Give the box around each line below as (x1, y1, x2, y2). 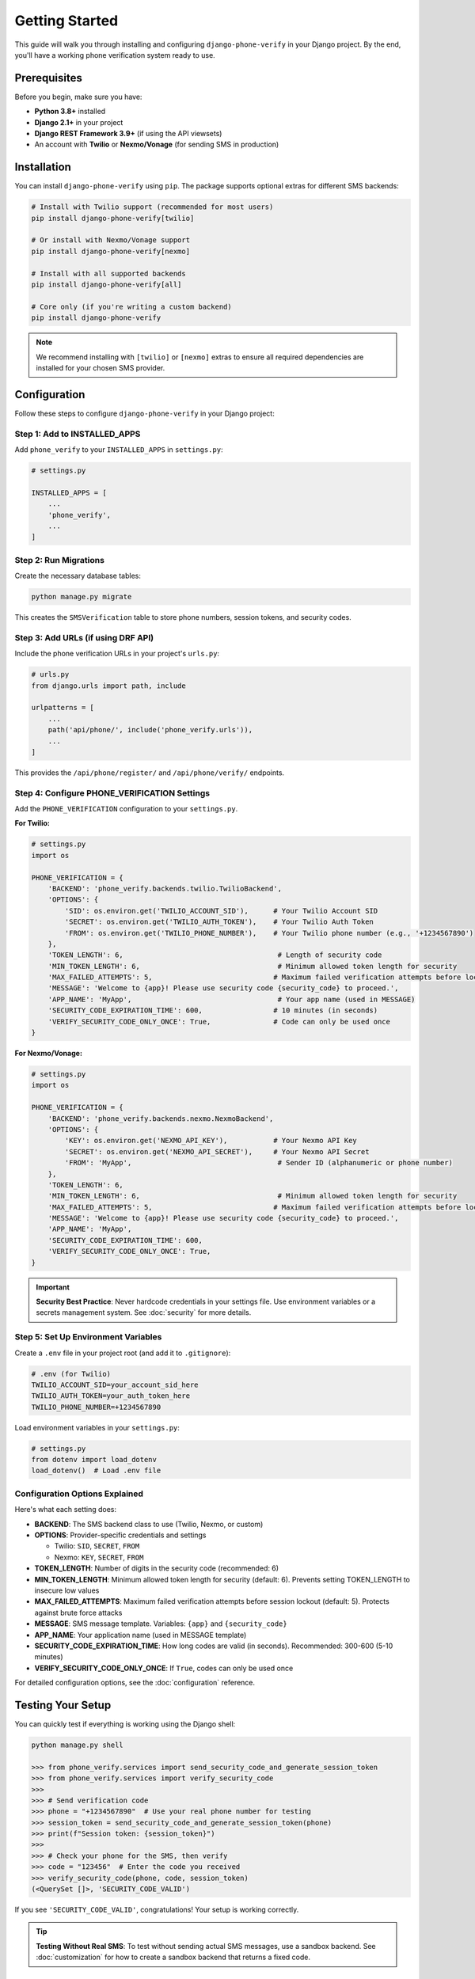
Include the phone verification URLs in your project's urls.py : (14, 649, 220, 659)
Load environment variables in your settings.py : (14, 1423, 180, 1432)
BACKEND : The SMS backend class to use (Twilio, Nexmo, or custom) (34, 1519, 264, 1529)
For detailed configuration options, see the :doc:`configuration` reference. (14, 1678, 256, 1688)
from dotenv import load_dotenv (31, 1455, 158, 1464)
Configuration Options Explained (14, 1488, 144, 1499)
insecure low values (34, 1586, 100, 1595)
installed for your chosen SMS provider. (36, 363, 165, 372)
